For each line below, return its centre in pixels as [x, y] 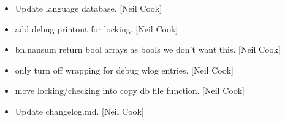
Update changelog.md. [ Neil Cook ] [79, 111]
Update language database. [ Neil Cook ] [89, 8]
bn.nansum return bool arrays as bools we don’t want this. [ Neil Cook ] [148, 49]
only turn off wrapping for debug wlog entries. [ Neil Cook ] [124, 70]
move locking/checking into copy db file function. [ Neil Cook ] [130, 90]
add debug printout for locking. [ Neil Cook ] [97, 29]
